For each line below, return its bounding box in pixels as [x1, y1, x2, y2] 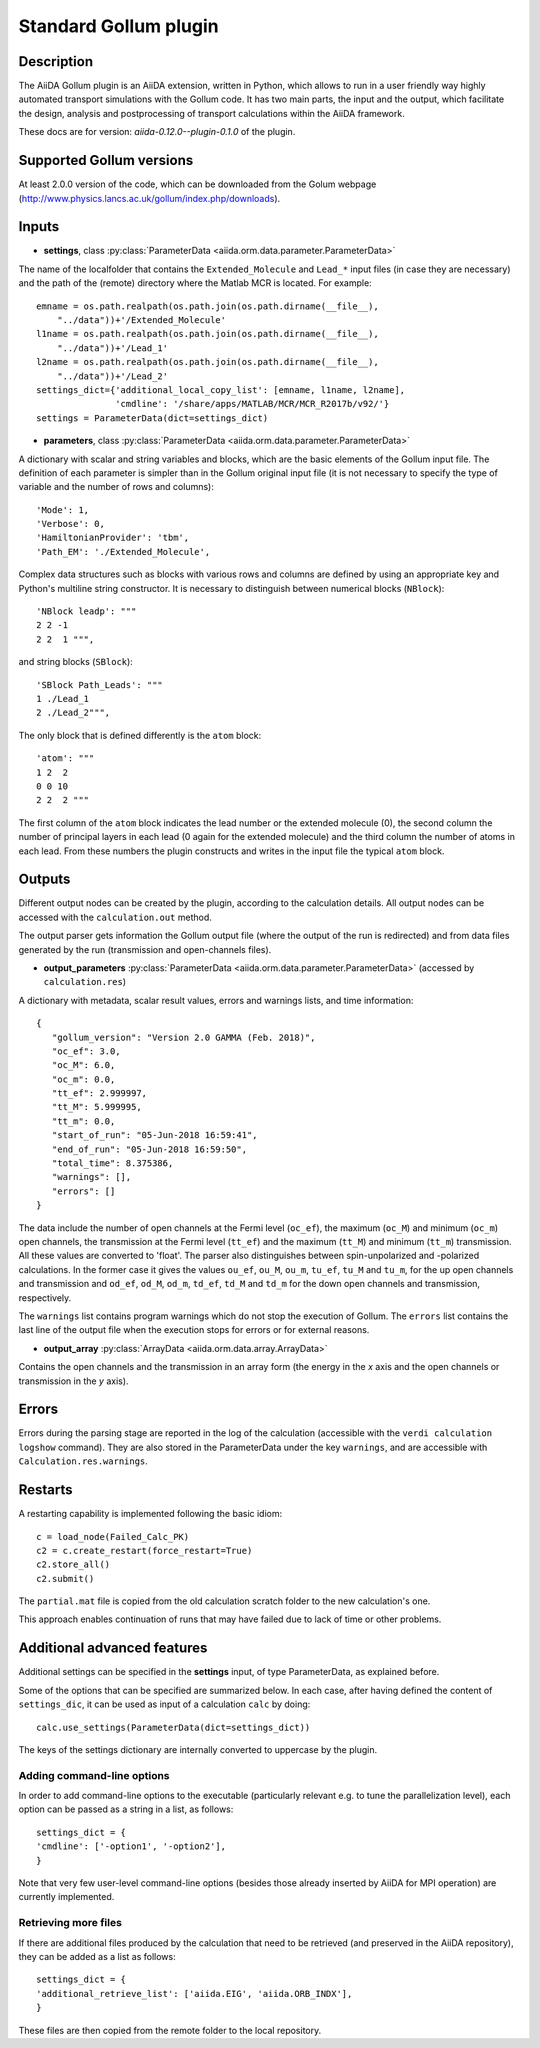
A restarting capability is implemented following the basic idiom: [18, 1508, 283, 1520]
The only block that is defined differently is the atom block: [18, 729, 262, 741]
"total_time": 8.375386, [51, 1158, 174, 1169]
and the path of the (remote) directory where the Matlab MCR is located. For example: [18, 277, 372, 289]
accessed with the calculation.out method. [18, 911, 212, 923]
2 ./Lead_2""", [36, 707, 111, 719]
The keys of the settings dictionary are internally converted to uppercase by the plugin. [18, 1743, 378, 1755]
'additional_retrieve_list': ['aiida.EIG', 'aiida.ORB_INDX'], [36, 1988, 353, 1999]
